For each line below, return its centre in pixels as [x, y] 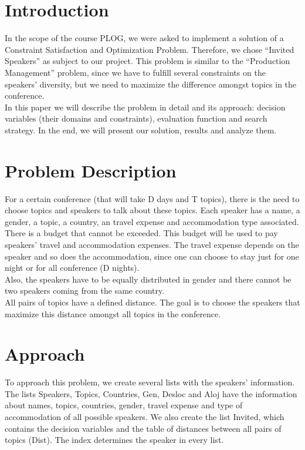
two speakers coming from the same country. [85, 291]
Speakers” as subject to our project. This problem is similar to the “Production [148, 61]
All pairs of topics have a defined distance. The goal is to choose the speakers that [152, 302]
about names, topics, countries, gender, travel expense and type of [124, 405]
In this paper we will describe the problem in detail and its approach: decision [145, 107]
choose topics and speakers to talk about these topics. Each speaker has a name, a [152, 210]
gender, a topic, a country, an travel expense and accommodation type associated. [152, 221]
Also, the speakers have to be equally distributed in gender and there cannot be [148, 279]
